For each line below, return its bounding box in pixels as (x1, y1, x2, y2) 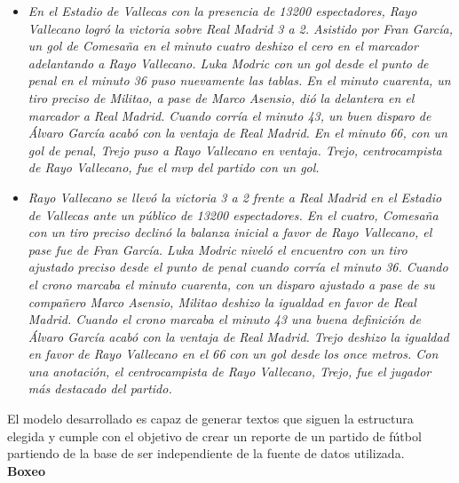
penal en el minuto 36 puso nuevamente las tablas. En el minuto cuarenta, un (28, 71, 451, 90)
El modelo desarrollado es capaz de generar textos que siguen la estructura (7, 409, 414, 428)
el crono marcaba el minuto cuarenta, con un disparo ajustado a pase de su (28, 274, 435, 293)
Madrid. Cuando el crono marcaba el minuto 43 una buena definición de (28, 310, 421, 329)
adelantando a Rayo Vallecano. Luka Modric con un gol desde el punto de (28, 53, 429, 72)
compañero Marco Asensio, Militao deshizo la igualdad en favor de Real (28, 292, 416, 311)
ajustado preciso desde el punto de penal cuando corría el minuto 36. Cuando (28, 257, 448, 276)
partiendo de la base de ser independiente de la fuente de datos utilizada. (7, 444, 405, 463)
